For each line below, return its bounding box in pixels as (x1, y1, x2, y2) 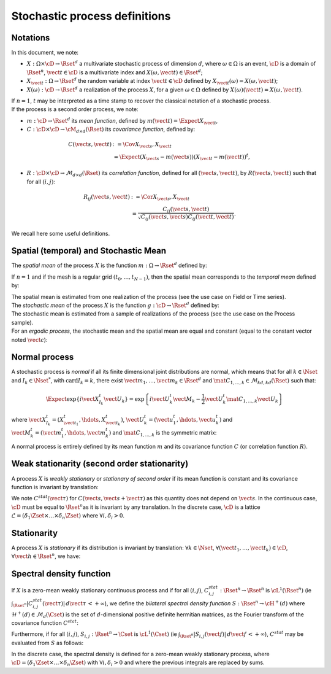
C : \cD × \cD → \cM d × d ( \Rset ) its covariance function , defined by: (26, 126, 196, 134)
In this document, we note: (11, 49, 79, 56)
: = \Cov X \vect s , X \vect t (112, 141, 172, 150)
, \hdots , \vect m (64, 429, 106, 436)
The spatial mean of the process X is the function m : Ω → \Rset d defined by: (11, 261, 208, 269)
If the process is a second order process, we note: (11, 106, 139, 113)
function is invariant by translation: (11, 483, 99, 490)
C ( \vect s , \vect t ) (68, 141, 112, 148)
